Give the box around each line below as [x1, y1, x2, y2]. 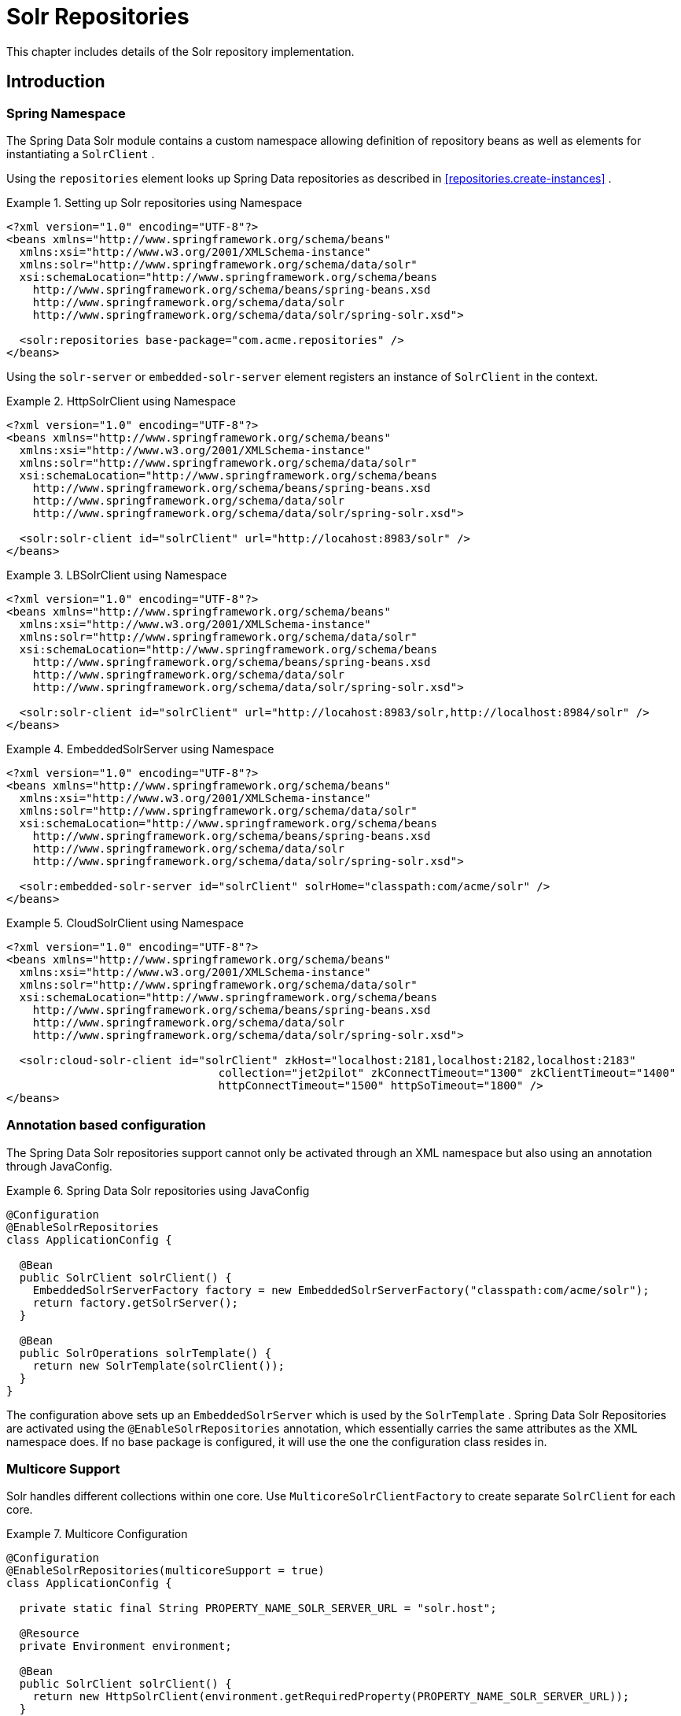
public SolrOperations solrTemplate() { [19, 1346, 272, 1359]
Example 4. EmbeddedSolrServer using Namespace [6, 742, 274, 756]
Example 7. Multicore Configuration [6, 1527, 188, 1541]
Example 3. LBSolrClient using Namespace [6, 568, 227, 582]
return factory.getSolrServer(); [32, 1296, 239, 1309]
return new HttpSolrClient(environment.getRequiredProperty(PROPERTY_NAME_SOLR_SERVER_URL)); [32, 1690, 630, 1703]
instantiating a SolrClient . [6, 146, 155, 161]
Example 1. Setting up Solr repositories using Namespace [6, 195, 303, 209]
